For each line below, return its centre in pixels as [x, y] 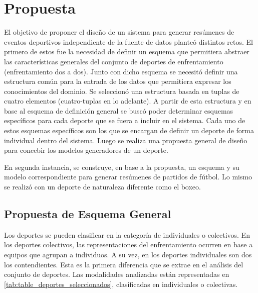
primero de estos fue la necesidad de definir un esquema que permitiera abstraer [127, 52]
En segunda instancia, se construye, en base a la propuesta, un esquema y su [122, 167]
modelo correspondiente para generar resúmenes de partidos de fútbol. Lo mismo [128, 177]
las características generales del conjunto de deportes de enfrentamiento [114, 61]
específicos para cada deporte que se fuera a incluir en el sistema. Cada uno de [125, 120]
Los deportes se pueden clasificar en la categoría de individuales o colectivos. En [127, 234]
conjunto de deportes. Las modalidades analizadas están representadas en [117, 274]
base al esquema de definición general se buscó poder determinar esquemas [119, 110]
